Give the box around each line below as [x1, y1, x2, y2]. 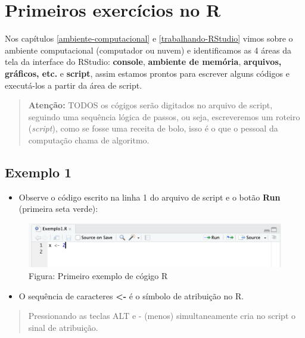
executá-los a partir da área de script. [5, 79, 142, 91]
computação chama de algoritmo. [28, 133, 150, 146]
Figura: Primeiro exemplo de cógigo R [29, 269, 168, 281]
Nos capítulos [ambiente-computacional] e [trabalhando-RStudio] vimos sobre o [5, 32, 293, 45]
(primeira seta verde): [18, 202, 98, 215]
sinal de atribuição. [28, 321, 98, 333]
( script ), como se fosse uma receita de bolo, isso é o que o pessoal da [28, 122, 278, 134]
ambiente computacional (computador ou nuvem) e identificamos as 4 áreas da [5, 43, 291, 56]
